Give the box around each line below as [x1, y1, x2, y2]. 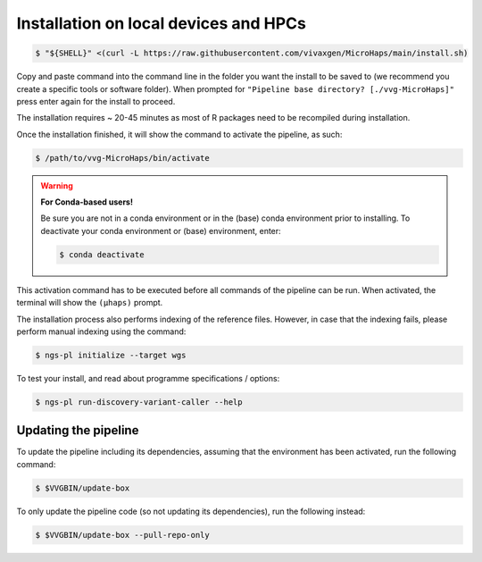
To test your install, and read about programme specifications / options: [16, 373, 280, 383]
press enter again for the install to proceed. [16, 96, 176, 106]
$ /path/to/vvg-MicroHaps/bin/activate [35, 153, 210, 163]
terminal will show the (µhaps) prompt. [16, 298, 163, 308]
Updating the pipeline [16, 423, 139, 438]
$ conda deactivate [59, 249, 145, 259]
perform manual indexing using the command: [16, 326, 187, 337]
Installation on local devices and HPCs [16, 13, 307, 33]
